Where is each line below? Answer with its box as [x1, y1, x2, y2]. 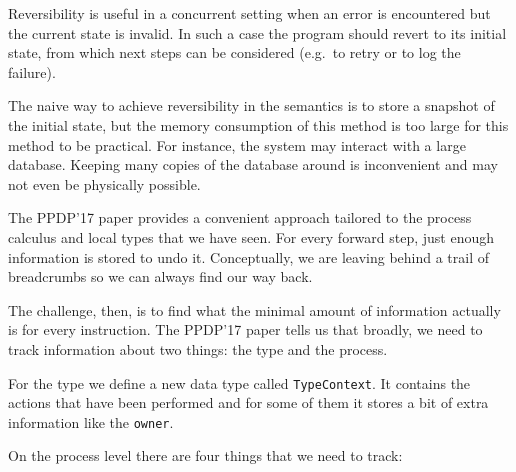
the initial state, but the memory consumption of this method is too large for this [8, 114, 509, 135]
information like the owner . [8, 411, 174, 432]
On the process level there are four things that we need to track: [8, 445, 403, 466]
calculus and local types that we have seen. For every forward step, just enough [8, 226, 495, 247]
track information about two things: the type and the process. [8, 338, 388, 359]
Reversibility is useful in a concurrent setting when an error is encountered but [8, 3, 491, 23]
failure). [8, 61, 56, 82]
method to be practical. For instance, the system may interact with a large [8, 134, 466, 155]
